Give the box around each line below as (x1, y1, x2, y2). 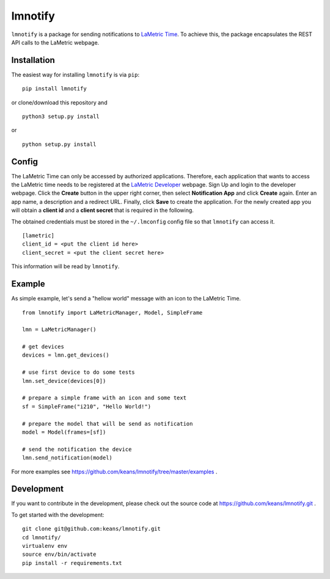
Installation (11, 55, 55, 65)
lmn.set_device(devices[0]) (22, 377, 106, 384)
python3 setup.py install (22, 113, 100, 120)
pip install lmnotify (22, 86, 87, 92)
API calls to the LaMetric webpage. (11, 38, 100, 46)
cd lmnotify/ (22, 534, 61, 541)
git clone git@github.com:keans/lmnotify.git (22, 525, 161, 533)
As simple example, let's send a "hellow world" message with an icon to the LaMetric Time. (11, 295, 241, 302)
